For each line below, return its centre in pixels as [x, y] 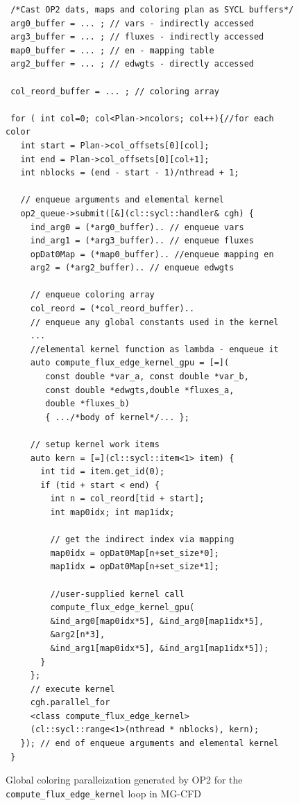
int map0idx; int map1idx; [112, 512]
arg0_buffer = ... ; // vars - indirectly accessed [132, 23]
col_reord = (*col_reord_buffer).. [112, 309]
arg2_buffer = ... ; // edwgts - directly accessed [132, 64]
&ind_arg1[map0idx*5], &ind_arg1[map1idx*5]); [160, 648]
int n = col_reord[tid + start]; [127, 499]
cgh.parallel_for [70, 703]
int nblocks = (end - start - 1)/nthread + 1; [130, 173]
